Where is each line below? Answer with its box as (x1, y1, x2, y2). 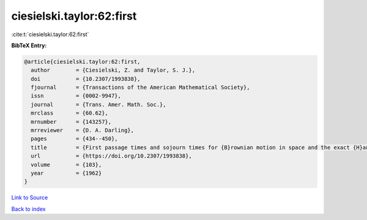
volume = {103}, (31, 161, 102, 168)
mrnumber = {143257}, (31, 118, 112, 125)
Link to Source (11, 194, 48, 202)
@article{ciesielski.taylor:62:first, (24, 58, 141, 65)
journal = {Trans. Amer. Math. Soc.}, (31, 101, 166, 108)
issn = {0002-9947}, (31, 93, 122, 99)
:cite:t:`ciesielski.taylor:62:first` (11, 31, 89, 38)
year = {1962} (31, 170, 102, 176)
